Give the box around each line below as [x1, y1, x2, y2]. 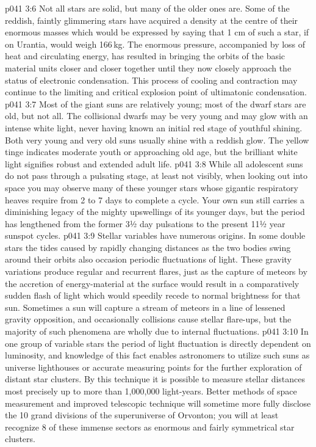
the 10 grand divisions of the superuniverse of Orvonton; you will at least [5, 409, 279, 421]
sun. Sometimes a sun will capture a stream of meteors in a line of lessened [5, 300, 285, 313]
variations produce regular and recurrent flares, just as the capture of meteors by [5, 265, 307, 278]
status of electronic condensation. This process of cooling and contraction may [5, 73, 298, 86]
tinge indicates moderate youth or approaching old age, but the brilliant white [5, 145, 298, 158]
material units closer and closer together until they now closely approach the [5, 61, 292, 74]
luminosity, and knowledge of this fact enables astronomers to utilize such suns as [5, 349, 310, 362]
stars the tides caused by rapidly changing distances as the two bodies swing [5, 241, 291, 253]
